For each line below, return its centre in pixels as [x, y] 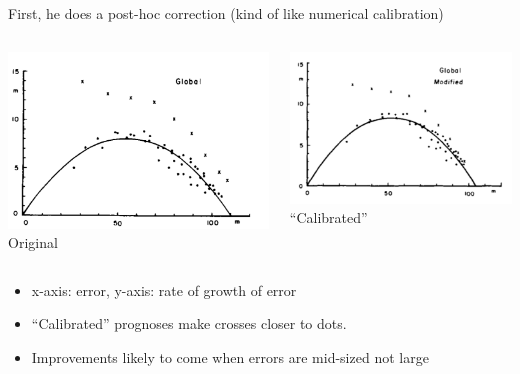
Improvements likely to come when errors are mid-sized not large [230, 356]
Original [33, 242]
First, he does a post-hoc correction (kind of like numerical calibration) [226, 13]
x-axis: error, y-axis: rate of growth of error [164, 289]
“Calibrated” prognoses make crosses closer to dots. [189, 323]
